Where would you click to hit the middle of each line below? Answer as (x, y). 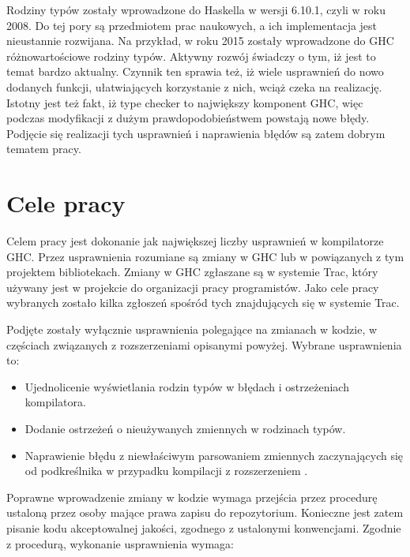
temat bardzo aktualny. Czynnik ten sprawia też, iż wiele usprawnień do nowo (195, 71)
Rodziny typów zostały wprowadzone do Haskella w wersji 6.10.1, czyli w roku (196, 9)
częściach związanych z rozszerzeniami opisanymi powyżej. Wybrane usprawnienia (204, 344)
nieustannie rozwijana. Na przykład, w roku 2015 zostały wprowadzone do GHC (200, 41)
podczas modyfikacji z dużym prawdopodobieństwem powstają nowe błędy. (188, 118)
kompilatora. (55, 402)
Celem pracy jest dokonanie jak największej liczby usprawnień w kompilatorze (195, 241)
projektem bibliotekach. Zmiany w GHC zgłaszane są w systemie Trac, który (192, 272)
